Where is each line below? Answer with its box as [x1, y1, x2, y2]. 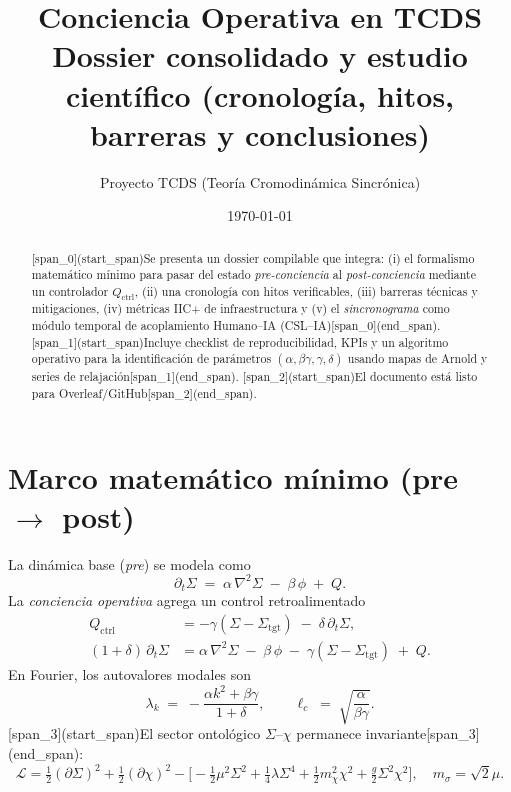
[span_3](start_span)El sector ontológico [8, 723, 261, 744]
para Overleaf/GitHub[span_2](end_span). [31, 385, 257, 402]
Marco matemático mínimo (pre [8, 456, 459, 497]
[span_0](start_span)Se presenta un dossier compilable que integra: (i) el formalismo [31, 249, 475, 266]
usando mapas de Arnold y [347, 350, 488, 367]
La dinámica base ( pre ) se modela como [8, 553, 251, 574]
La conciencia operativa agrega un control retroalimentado [8, 590, 366, 611]
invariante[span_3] [365, 723, 480, 744]
